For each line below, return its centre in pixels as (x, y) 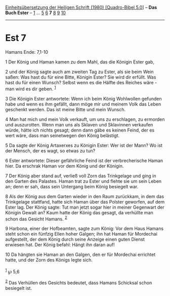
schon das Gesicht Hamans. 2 (36, 218)
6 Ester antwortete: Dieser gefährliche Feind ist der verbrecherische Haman (84, 160)
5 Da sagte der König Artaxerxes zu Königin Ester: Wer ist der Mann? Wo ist (84, 145)
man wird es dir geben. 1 (31, 88)
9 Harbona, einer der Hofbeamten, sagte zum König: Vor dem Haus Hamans (84, 228)
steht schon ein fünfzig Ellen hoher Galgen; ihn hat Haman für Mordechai (81, 234)
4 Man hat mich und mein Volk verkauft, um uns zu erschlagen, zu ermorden (85, 119)
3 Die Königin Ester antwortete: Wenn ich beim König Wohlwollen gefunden (83, 98)
